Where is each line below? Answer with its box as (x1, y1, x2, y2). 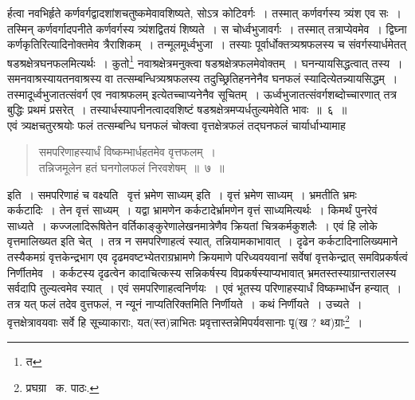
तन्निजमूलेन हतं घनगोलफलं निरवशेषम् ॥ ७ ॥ (38, 159, 225, 175)
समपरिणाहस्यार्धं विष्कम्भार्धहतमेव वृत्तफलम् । (38, 143, 216, 160)
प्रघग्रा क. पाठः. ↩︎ (25, 379, 100, 396)
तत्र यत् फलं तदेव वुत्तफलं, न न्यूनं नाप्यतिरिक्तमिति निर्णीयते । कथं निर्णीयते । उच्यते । (7, 295, 362, 312)
